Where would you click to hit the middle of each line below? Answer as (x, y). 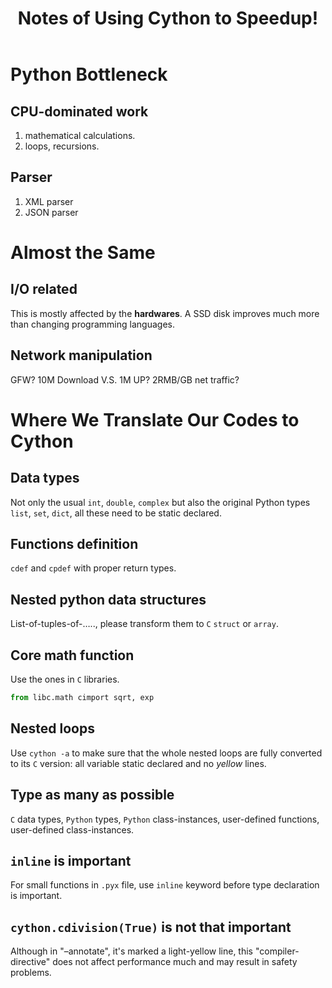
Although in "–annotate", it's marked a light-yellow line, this (132, 951)
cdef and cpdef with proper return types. (93, 568)
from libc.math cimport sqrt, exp (82, 698)
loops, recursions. (62, 146)
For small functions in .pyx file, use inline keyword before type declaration (165, 885)
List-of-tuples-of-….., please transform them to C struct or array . (144, 624)
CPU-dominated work (79, 111)
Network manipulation (81, 355)
